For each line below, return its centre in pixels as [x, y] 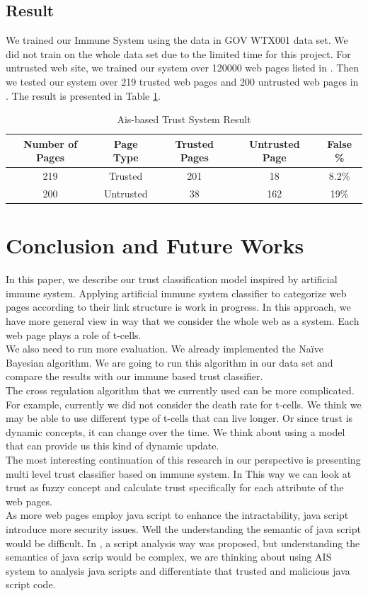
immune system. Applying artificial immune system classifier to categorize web [176, 293]
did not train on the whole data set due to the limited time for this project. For [178, 53]
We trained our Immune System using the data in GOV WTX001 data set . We [177, 40]
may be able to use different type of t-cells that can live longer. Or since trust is [179, 418]
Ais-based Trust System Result [184, 119]
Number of [50, 143]
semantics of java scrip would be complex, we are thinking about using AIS [169, 557]
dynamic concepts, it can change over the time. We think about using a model [176, 431]
